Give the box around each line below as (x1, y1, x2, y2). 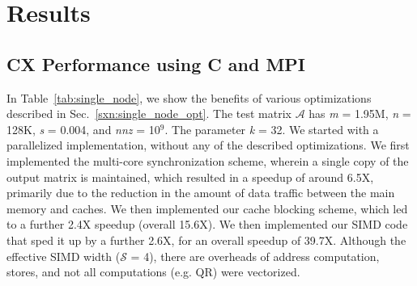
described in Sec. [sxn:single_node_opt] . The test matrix (6, 105, 291, 122)
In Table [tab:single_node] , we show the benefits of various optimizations (6, 89, 372, 106)
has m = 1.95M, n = (308, 105, 411, 122)
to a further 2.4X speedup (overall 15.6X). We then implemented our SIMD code (6, 216, 408, 233)
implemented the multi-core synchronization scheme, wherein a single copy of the (6, 152, 409, 169)
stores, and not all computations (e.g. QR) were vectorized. (6, 263, 300, 280)
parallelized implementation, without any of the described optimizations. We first (6, 137, 410, 154)
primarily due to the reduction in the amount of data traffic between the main (6, 184, 395, 201)
